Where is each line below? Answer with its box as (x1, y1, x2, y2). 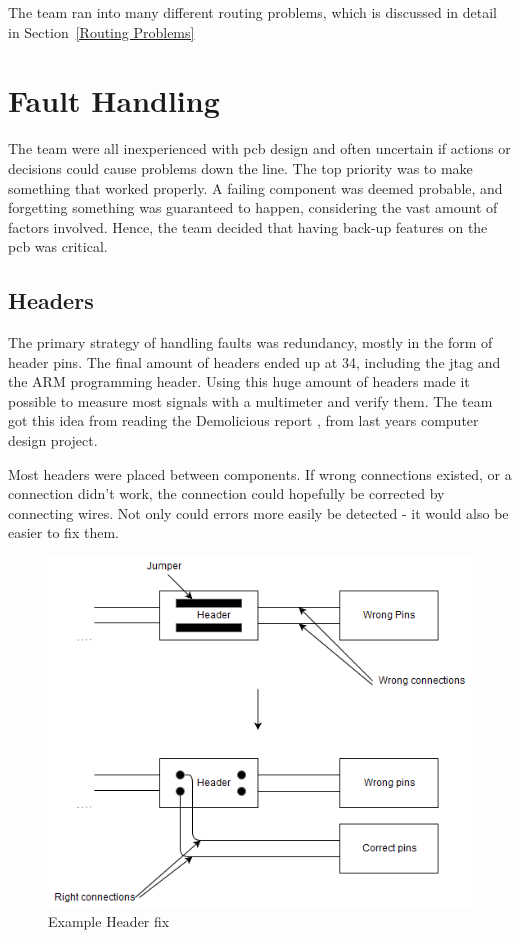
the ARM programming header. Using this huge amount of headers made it (8, 371, 470, 392)
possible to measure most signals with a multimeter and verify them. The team (8, 390, 493, 411)
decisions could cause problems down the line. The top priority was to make (8, 157, 473, 178)
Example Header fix (48, 910, 170, 931)
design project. (8, 430, 98, 451)
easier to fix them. (8, 522, 119, 543)
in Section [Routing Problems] (8, 21, 195, 42)
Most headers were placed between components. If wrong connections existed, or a (8, 463, 512, 484)
